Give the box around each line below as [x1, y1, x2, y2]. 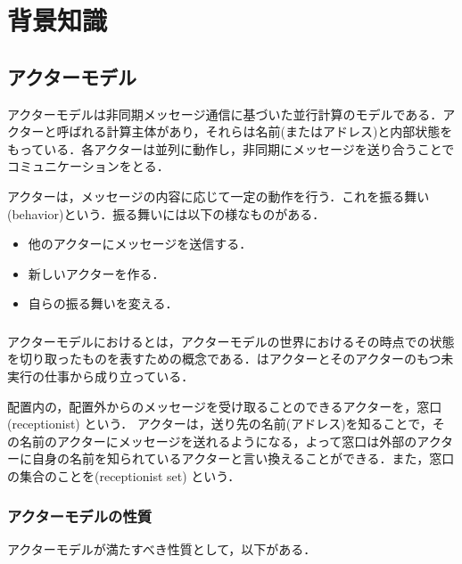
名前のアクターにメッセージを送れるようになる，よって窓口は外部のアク [19, 431, 441, 450]
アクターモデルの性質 [7, 504, 153, 527]
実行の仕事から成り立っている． [7, 367, 194, 386]
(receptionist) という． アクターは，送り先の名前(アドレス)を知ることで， [7, 414, 433, 433]
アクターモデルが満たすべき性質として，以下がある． [7, 539, 317, 558]
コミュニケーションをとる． [7, 157, 169, 176]
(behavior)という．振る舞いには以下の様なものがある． [7, 204, 326, 223]
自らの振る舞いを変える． [28, 294, 178, 313]
